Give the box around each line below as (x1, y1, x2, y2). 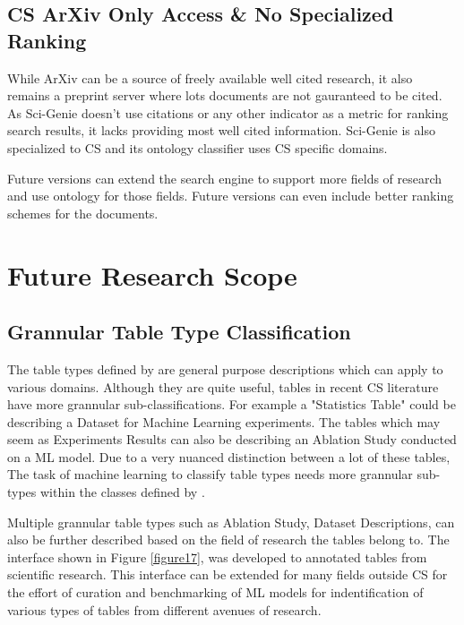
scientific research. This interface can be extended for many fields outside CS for (7, 565, 448, 584)
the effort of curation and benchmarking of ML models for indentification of (7, 583, 424, 602)
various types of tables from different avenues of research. (7, 600, 322, 619)
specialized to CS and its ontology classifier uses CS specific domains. (7, 138, 388, 157)
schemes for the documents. (7, 203, 159, 222)
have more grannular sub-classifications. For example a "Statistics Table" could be (7, 395, 456, 414)
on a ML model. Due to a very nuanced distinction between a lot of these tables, (7, 447, 451, 466)
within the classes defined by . (40, 483, 205, 501)
